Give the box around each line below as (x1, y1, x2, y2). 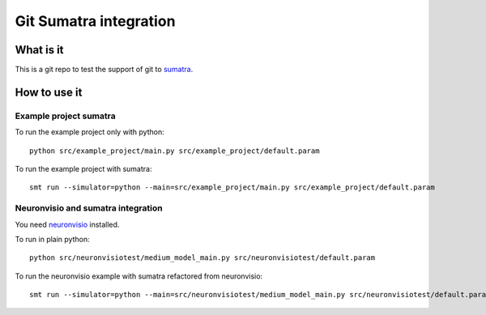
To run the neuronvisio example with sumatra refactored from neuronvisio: (15, 271, 263, 281)
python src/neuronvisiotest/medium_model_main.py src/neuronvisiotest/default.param (29, 253, 376, 262)
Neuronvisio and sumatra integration (15, 202, 163, 214)
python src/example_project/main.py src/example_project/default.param (29, 146, 320, 155)
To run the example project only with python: (15, 127, 165, 137)
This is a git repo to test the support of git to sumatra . (15, 65, 194, 74)
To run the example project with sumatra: (15, 164, 152, 173)
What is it (15, 43, 64, 57)
